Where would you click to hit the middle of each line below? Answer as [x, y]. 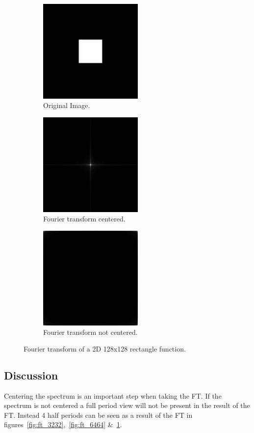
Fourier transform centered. [84, 219]
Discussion [31, 375]
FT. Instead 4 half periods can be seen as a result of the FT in [98, 415]
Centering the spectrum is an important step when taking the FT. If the [113, 395]
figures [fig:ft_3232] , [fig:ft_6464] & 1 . [63, 424]
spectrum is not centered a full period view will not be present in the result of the [127, 405]
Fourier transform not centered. [90, 332]
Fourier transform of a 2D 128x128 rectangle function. [105, 348]
